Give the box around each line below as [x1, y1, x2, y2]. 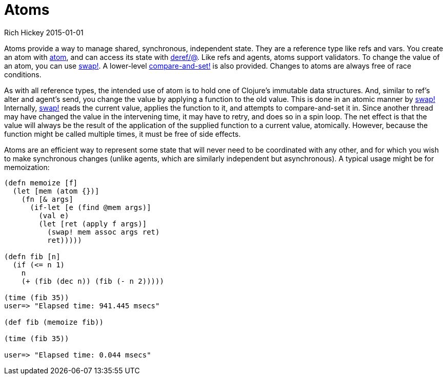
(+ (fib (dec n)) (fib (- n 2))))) [21, 277, 164, 285]
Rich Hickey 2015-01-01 [4, 28, 84, 37]
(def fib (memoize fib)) [4, 318, 104, 326]
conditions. [4, 70, 42, 79]
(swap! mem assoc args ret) [47, 227, 160, 236]
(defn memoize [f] [4, 178, 78, 187]
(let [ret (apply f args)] [38, 219, 147, 228]
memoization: [4, 162, 50, 172]
